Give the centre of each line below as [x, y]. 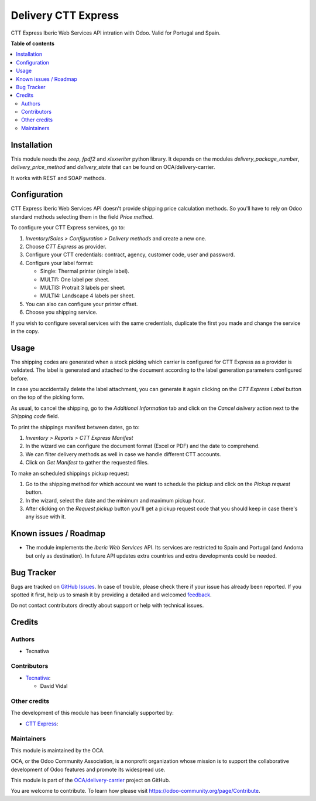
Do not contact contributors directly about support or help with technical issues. [107, 605]
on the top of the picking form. [48, 397]
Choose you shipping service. [61, 312]
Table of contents [33, 43]
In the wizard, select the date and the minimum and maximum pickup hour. [115, 500]
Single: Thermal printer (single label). [85, 271]
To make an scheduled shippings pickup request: [70, 473]
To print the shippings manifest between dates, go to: [75, 427]
